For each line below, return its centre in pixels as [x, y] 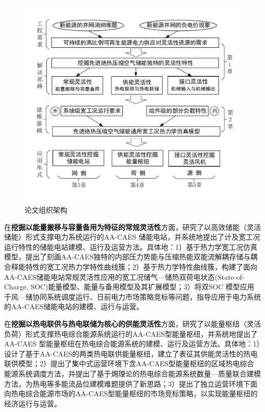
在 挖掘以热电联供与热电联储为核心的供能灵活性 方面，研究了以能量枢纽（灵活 [132, 323]
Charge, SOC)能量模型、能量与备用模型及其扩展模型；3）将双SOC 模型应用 [129, 287]
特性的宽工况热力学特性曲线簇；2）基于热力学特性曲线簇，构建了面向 [141, 267]
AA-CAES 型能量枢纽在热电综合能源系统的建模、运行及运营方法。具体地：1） [132, 344]
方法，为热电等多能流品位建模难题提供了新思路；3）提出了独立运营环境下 [127, 383]
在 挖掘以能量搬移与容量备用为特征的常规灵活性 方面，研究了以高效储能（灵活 [132, 227]
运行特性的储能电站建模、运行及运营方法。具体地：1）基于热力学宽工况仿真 [131, 246]
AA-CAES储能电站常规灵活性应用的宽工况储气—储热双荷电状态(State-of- [124, 276]
